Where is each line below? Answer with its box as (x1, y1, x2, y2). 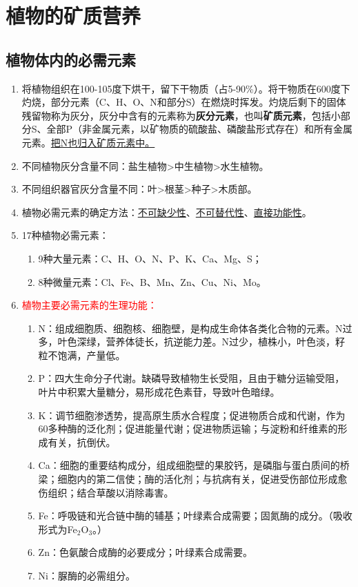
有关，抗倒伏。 (48, 434, 116, 449)
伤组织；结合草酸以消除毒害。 (38, 485, 174, 499)
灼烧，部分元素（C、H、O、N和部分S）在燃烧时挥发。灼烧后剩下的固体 (21, 95, 346, 109)
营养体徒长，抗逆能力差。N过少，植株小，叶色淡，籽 (106, 334, 346, 349)
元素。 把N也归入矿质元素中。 (21, 135, 155, 149)
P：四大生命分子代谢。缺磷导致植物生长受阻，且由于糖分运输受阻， (38, 371, 345, 385)
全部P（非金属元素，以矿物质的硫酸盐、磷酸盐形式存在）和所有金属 (46, 122, 353, 136)
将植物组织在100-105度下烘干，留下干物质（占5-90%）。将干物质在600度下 (21, 81, 350, 95)
